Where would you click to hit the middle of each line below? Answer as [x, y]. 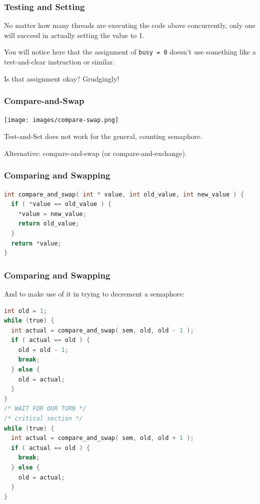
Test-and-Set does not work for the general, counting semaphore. [103, 136]
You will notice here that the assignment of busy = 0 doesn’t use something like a [130, 52]
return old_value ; [49, 224]
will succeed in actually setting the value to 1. [74, 35]
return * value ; [36, 243]
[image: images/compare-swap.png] [61, 120]
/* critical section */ [43, 419]
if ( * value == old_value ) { [61, 204]
